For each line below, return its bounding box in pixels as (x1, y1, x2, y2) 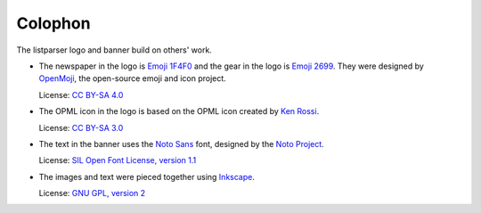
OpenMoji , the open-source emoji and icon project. (38, 73, 226, 84)
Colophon (16, 13, 91, 33)
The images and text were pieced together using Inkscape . (38, 171, 256, 182)
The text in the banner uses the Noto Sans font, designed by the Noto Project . (38, 138, 324, 149)
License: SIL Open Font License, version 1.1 (38, 155, 197, 166)
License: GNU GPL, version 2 (38, 188, 146, 199)
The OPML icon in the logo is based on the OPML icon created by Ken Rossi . (38, 106, 320, 117)
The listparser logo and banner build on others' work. (16, 45, 213, 55)
